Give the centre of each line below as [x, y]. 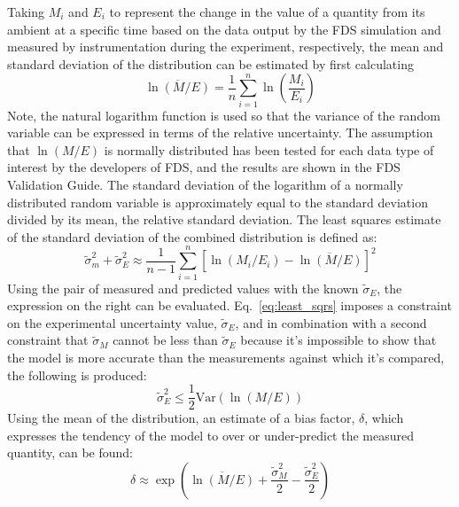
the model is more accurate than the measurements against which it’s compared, [226, 357]
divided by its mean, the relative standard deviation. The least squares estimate [224, 219]
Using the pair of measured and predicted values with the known [183, 288]
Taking [26, 12]
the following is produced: [77, 374]
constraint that [48, 340]
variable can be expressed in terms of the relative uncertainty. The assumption [220, 133]
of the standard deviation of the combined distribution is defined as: [192, 236]
